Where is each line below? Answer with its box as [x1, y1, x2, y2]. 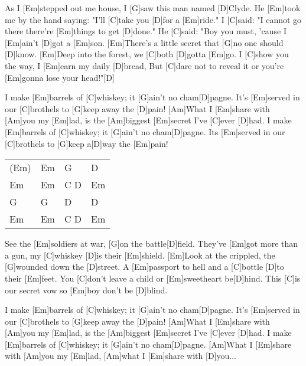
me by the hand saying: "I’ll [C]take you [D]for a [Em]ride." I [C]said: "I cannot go [5, 13, 302, 25]
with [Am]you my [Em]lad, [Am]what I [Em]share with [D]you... [5, 349, 236, 362]
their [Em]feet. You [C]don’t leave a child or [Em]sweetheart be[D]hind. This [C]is [5, 272, 301, 284]
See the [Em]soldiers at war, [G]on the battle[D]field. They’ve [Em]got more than [5, 237, 298, 250]
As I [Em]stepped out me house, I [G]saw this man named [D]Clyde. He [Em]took [5, 2, 301, 14]
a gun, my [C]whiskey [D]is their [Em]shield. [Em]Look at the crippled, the [5, 249, 275, 261]
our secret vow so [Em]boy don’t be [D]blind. [5, 283, 168, 296]
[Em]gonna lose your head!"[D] [5, 71, 115, 83]
